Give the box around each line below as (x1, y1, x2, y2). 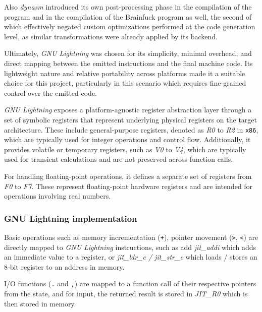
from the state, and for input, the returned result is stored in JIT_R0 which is (4, 288, 248, 299)
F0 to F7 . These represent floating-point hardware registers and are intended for (4, 180, 253, 191)
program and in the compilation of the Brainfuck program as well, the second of (4, 11, 252, 22)
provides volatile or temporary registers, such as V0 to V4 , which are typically (4, 144, 246, 154)
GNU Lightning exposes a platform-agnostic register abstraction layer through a (4, 104, 252, 115)
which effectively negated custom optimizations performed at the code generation (4, 21, 255, 32)
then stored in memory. (4, 298, 76, 308)
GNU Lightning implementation (4, 212, 137, 224)
